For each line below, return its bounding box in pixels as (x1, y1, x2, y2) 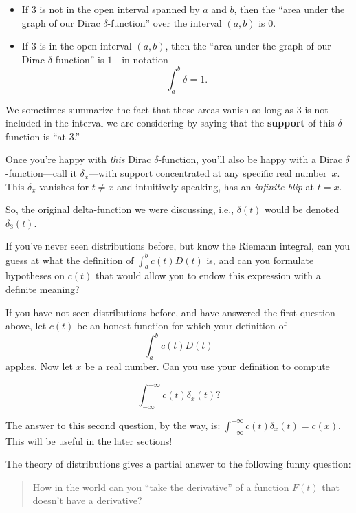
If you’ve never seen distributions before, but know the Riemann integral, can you (5, 239, 351, 253)
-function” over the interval (107, 15, 222, 30)
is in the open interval (39, 39, 132, 53)
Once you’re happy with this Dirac (5, 152, 151, 166)
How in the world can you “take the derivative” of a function (32, 479, 289, 494)
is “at (43, 129, 66, 143)
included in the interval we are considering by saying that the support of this (5, 116, 335, 130)
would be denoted (265, 202, 340, 217)
